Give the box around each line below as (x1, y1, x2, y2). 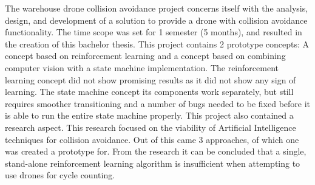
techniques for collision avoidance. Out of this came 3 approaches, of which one (5, 133, 299, 145)
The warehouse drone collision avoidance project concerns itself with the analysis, (5, 2, 308, 14)
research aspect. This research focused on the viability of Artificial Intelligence (5, 120, 296, 133)
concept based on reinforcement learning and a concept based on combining (5, 49, 286, 62)
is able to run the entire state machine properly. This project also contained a (5, 109, 294, 122)
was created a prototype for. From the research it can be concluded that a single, (5, 145, 307, 158)
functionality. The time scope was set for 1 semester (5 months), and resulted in (5, 26, 302, 38)
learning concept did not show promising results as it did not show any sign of (5, 73, 296, 86)
